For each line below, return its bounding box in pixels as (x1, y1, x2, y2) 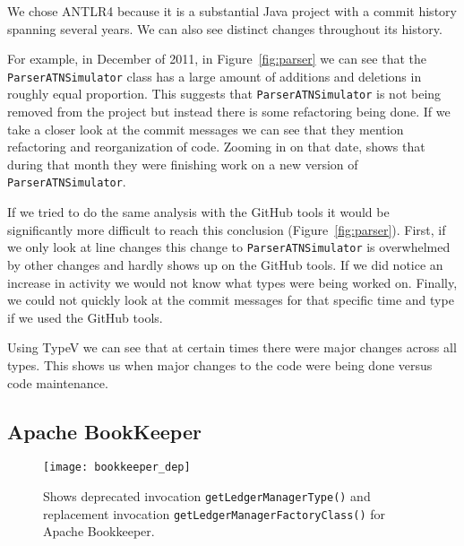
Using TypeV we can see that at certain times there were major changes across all (7, 338, 457, 357)
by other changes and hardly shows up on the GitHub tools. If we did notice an (7, 255, 443, 273)
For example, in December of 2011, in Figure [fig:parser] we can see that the (7, 49, 426, 68)
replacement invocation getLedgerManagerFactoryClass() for (43, 504, 386, 523)
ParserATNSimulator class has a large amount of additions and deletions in (7, 66, 422, 85)
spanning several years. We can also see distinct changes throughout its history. (7, 19, 443, 38)
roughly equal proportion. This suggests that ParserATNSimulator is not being (7, 84, 442, 103)
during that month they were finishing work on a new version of (7, 154, 358, 173)
